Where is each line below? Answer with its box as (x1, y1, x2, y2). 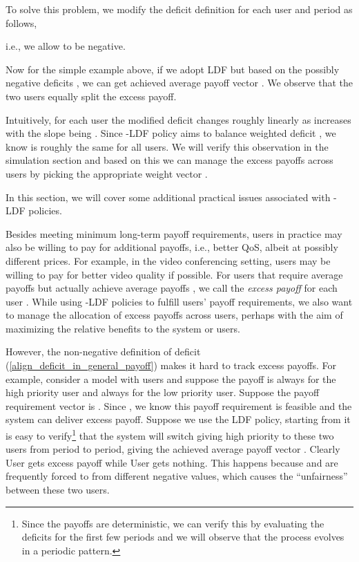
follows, (6, 15, 37, 30)
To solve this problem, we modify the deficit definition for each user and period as (6, 2, 353, 16)
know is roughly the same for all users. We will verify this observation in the (6, 139, 329, 153)
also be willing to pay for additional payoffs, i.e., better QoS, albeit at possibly (6, 240, 338, 254)
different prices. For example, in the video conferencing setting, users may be (6, 253, 331, 268)
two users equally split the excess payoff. (6, 88, 177, 103)
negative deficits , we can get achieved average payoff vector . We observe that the (6, 75, 353, 90)
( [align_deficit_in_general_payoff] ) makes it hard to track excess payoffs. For (6, 358, 337, 373)
